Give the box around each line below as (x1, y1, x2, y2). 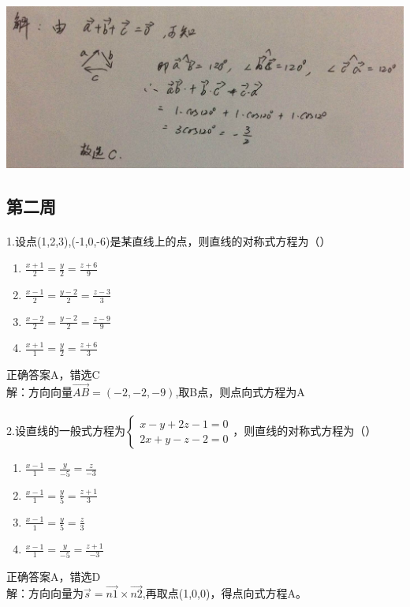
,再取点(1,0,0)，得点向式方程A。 (142, 585, 307, 601)
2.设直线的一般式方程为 (6, 422, 125, 439)
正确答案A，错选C (6, 366, 100, 383)
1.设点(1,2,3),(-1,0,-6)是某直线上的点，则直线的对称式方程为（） (6, 233, 331, 249)
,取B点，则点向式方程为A (175, 384, 305, 400)
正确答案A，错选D (6, 568, 101, 584)
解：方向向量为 (6, 585, 84, 601)
